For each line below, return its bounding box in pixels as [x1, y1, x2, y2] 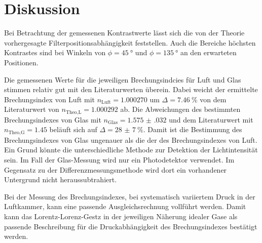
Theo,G [8, 130, 25, 135]
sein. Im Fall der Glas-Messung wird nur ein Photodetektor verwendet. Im [4, 154, 235, 165]
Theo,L [65, 109, 82, 115]
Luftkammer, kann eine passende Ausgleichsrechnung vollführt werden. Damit [4, 201, 246, 212]
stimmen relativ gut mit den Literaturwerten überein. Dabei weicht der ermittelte [4, 84, 258, 95]
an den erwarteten [180, 47, 237, 58]
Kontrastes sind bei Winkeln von [4, 47, 106, 58]
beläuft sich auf [49, 124, 97, 135]
